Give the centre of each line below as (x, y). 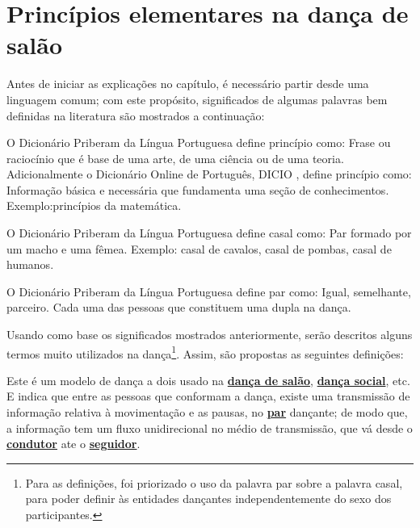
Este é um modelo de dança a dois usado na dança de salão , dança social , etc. (208, 380)
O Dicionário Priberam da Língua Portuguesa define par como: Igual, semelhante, (209, 291)
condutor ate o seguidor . (73, 444)
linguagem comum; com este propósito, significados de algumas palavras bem (197, 99)
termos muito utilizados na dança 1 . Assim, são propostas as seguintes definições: (205, 352)
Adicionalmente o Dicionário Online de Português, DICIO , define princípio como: (209, 174)
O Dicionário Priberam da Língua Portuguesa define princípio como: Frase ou (199, 142)
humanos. (30, 264)
